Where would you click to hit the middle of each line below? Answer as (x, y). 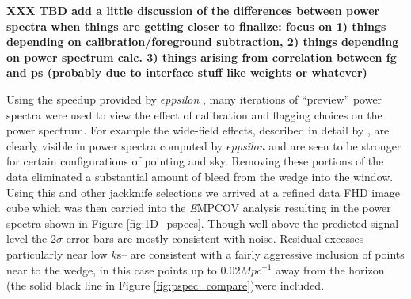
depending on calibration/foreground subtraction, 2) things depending (203, 42)
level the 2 (31, 238)
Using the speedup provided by (82, 98)
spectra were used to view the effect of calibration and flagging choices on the (194, 114)
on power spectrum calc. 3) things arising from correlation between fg (202, 57)
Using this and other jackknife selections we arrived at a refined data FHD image (204, 192)
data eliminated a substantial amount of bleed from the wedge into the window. (200, 176)
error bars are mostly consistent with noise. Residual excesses (215, 238)
